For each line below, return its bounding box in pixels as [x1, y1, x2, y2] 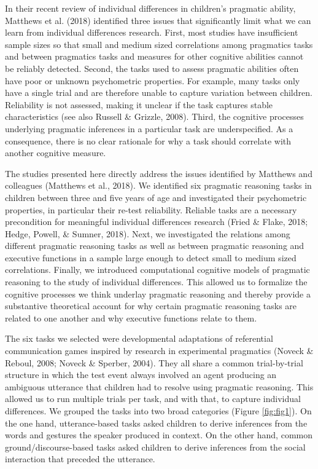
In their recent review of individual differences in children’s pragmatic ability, [5, 2, 296, 14]
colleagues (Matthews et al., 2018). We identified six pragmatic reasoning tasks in [5, 179, 312, 192]
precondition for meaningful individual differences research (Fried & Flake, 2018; [5, 215, 308, 228]
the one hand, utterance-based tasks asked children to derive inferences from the [5, 416, 308, 429]
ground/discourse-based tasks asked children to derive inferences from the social [5, 440, 306, 453]
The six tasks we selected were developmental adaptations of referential [5, 332, 273, 345]
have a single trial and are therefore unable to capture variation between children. [5, 86, 312, 99]
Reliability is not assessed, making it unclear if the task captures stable [5, 98, 273, 111]
